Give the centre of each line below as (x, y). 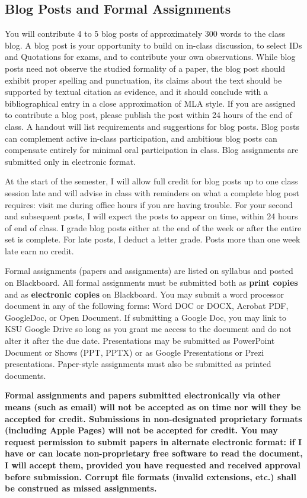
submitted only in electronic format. (71, 161)
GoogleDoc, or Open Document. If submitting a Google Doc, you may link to (145, 317)
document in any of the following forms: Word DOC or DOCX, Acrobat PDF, (147, 306)
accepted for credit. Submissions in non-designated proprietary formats (153, 418)
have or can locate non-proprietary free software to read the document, (154, 453)
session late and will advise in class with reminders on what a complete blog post (152, 192)
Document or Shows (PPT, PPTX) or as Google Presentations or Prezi (135, 352)
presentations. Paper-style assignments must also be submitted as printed (138, 364)
